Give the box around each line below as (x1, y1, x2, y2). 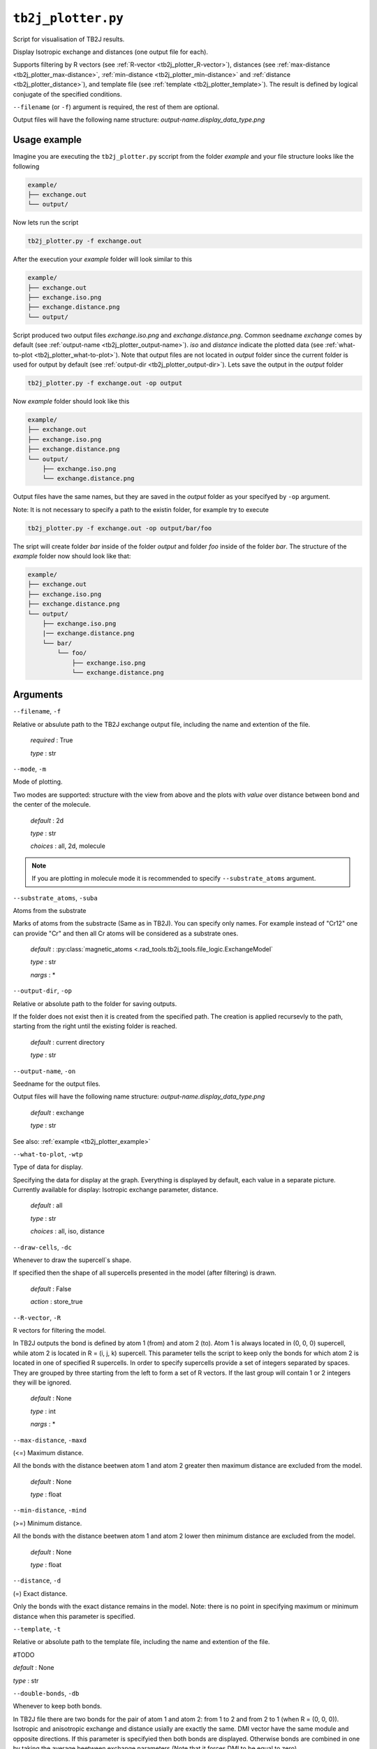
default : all (30, 1201, 63, 1210)
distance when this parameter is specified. (13, 1612, 135, 1620)
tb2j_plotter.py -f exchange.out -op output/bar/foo (27, 524, 212, 532)
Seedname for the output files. (13, 1079, 101, 1088)
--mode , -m (13, 765, 47, 773)
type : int (30, 1407, 56, 1415)
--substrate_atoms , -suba (13, 893, 98, 902)
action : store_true (30, 1298, 83, 1306)
